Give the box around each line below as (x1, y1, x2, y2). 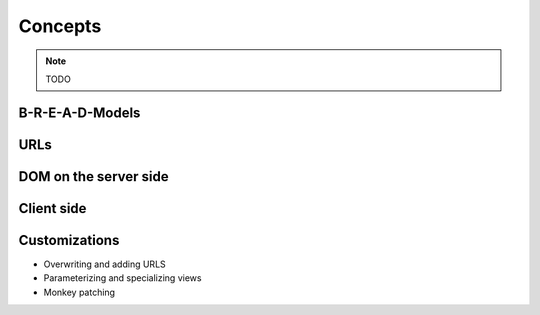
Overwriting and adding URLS (43, 258, 167, 270)
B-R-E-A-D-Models (18, 104, 141, 121)
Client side (18, 200, 87, 217)
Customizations (18, 231, 120, 249)
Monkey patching (43, 286, 115, 298)
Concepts (18, 15, 102, 37)
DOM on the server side (18, 168, 169, 185)
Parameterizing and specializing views (43, 272, 202, 284)
